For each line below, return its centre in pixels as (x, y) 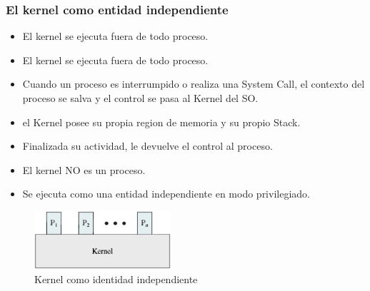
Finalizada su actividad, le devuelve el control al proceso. (147, 146)
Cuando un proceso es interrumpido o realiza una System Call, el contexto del (194, 84)
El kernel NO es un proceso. (84, 169)
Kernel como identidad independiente (116, 279)
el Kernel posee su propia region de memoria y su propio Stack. (161, 122)
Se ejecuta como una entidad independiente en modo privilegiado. (166, 194)
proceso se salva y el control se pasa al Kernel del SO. (140, 98)
